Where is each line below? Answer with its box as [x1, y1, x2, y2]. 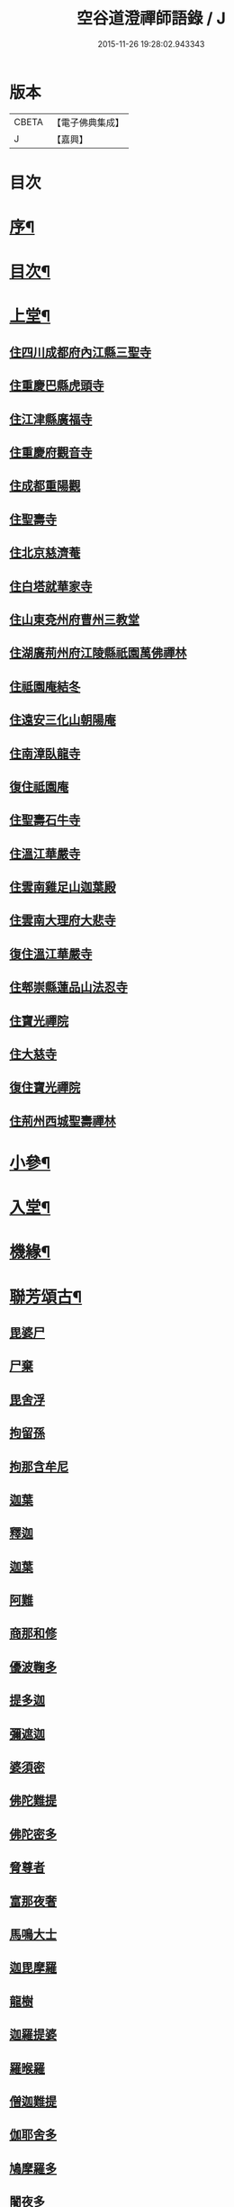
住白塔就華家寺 [9, 578, 93, 594]
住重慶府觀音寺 [9, 445, 93, 460]
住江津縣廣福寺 [9, 412, 93, 427]
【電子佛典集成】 [51, 116, 124, 129]
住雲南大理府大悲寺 [9, 913, 116, 928]
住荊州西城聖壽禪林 [9, 1113, 116, 1128]
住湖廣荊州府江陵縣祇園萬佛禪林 [9, 646, 187, 661]
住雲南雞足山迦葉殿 [9, 880, 116, 895]
